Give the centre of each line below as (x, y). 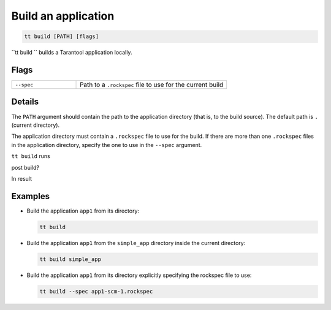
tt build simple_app (70, 259)
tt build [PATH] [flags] (62, 36)
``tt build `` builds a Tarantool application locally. (72, 53)
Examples (31, 196)
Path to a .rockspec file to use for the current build (152, 85)
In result (22, 178)
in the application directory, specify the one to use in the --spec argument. (107, 145)
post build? (25, 167)
